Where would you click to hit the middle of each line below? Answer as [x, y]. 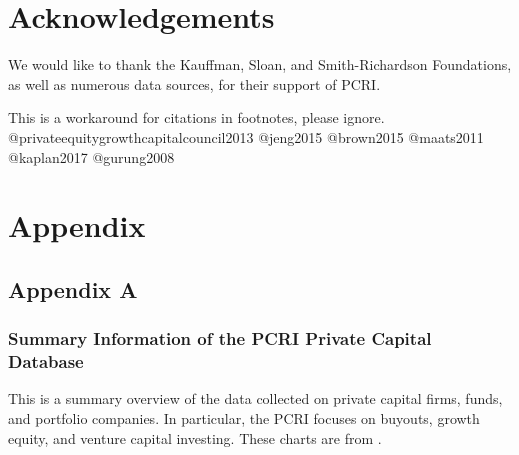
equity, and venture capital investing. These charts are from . [195, 437]
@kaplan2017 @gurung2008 [91, 156]
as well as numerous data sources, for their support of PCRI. [194, 83]
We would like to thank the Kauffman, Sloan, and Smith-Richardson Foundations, [260, 64]
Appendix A [73, 288]
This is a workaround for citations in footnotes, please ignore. [196, 117]
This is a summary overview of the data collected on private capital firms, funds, [255, 398]
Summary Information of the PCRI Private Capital [220, 338]
